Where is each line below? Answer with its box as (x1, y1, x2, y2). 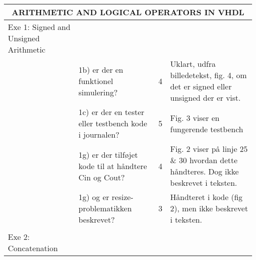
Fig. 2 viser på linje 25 (170, 143, 248, 154)
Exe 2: (8, 231, 30, 242)
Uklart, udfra (170, 58, 216, 69)
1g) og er (78, 191, 109, 202)
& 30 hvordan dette (170, 154, 238, 166)
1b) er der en (78, 63, 124, 75)
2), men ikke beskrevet (170, 202, 248, 214)
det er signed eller (170, 81, 232, 92)
